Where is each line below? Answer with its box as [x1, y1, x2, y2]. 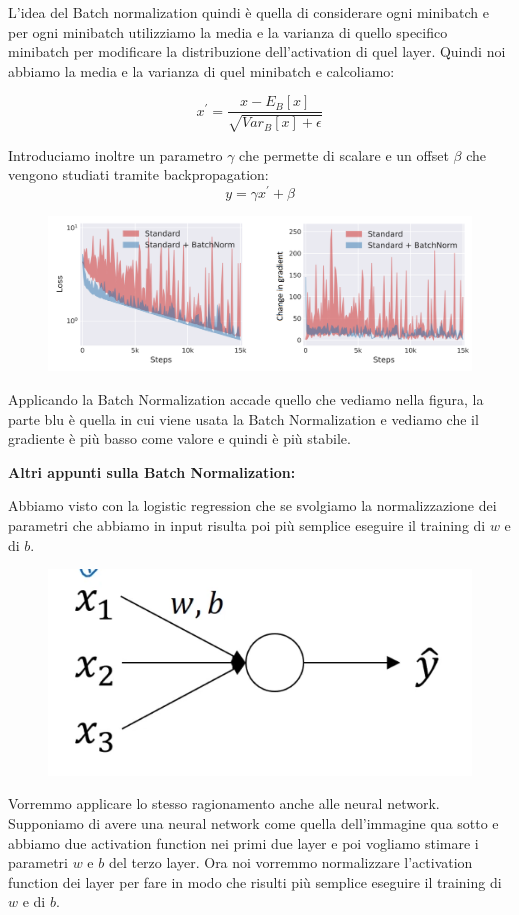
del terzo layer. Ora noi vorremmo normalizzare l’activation [108, 852, 473, 873]
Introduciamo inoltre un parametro [8, 144, 223, 165]
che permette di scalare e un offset [239, 144, 449, 165]
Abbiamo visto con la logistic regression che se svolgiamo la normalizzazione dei [8, 495, 497, 516]
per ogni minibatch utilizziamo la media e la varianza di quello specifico [8, 21, 448, 42]
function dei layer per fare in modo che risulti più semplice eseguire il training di [8, 871, 502, 892]
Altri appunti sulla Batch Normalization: [8, 461, 296, 482]
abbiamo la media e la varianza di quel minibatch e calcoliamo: [8, 60, 395, 81]
